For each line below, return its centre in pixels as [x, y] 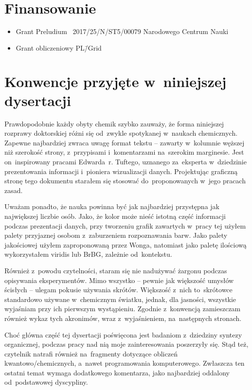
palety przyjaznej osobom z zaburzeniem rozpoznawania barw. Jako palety [116, 235]
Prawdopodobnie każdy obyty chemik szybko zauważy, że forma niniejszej [114, 123]
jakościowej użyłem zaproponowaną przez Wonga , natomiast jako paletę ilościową [126, 244]
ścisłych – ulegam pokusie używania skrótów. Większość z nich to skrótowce [118, 290]
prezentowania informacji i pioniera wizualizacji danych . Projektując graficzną [121, 171]
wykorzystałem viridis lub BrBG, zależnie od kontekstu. [88, 254]
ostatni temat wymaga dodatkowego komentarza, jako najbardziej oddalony [117, 372]
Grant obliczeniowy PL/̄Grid [59, 47]
